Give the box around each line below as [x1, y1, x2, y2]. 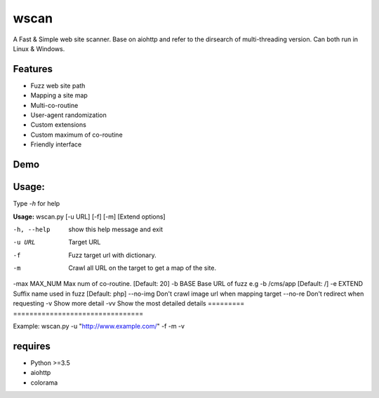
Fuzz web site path [30, 81, 86, 90]
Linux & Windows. [13, 44, 65, 53]
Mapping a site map [30, 91, 88, 99]
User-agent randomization [30, 111, 107, 119]
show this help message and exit [68, 225, 163, 233]
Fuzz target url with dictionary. [68, 251, 157, 259]
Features [13, 63, 53, 75]
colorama [30, 378, 58, 387]
